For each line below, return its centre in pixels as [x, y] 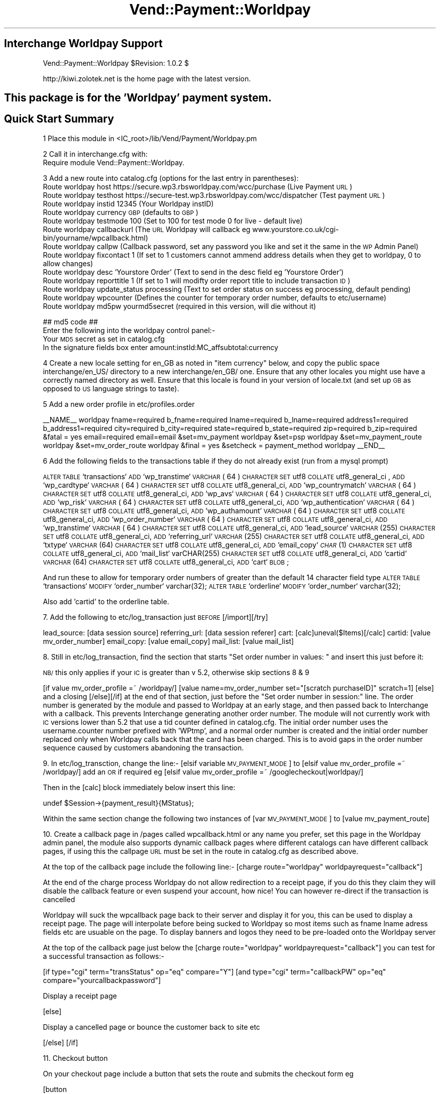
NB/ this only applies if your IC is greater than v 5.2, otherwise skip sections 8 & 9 [176, 672]
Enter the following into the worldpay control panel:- [129, 330]
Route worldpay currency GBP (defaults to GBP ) [121, 212]
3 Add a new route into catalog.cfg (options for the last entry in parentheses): [171, 178]
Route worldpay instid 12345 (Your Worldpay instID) [128, 203]
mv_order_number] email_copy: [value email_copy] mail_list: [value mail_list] [168, 641]
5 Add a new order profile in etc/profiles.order [119, 404]
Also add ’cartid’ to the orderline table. [106, 601]
